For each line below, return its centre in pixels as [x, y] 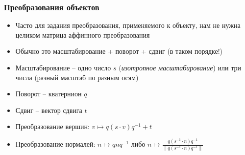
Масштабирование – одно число [63, 67]
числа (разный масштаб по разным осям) [77, 77]
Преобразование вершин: [52, 126]
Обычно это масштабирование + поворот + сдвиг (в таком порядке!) [119, 51]
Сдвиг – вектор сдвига [49, 110]
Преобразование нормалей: [55, 144]
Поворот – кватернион [49, 94]
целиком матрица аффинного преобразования [83, 34]
